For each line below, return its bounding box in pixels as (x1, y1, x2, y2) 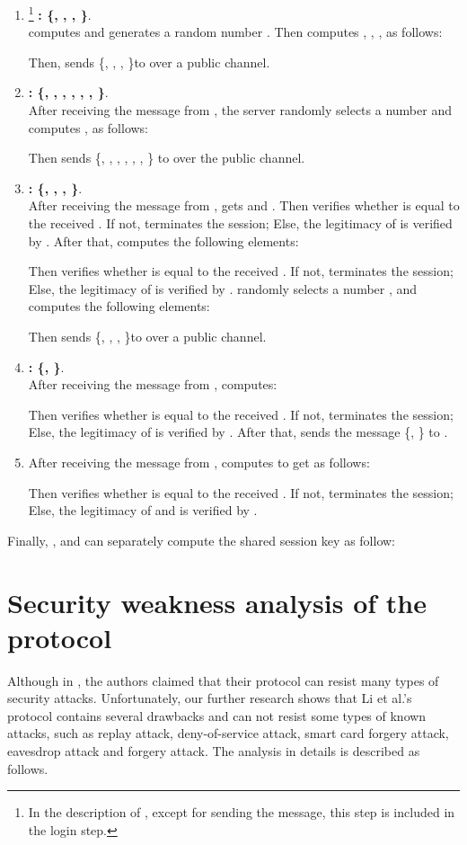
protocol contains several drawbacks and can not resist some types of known (7, 706, 427, 725)
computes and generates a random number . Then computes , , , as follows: (28, 22, 443, 41)
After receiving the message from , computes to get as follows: (28, 452, 370, 471)
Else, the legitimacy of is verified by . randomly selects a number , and (28, 279, 418, 298)
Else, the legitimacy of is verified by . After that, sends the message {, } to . (28, 422, 448, 441)
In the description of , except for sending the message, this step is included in (28, 803, 455, 822)
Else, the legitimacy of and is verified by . (28, 501, 258, 520)
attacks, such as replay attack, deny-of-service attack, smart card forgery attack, (7, 724, 449, 743)
